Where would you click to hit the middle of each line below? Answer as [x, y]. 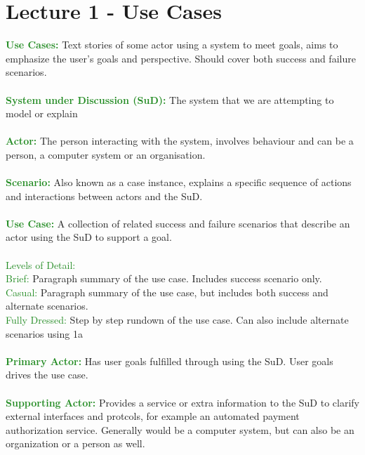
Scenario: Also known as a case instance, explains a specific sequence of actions [179, 182]
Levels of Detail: [41, 264]
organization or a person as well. [75, 443]
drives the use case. [47, 375]
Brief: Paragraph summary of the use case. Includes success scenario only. [164, 278]
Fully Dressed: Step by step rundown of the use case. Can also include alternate [177, 319]
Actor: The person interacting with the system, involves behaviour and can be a [180, 141]
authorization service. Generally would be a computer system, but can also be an [180, 429]
